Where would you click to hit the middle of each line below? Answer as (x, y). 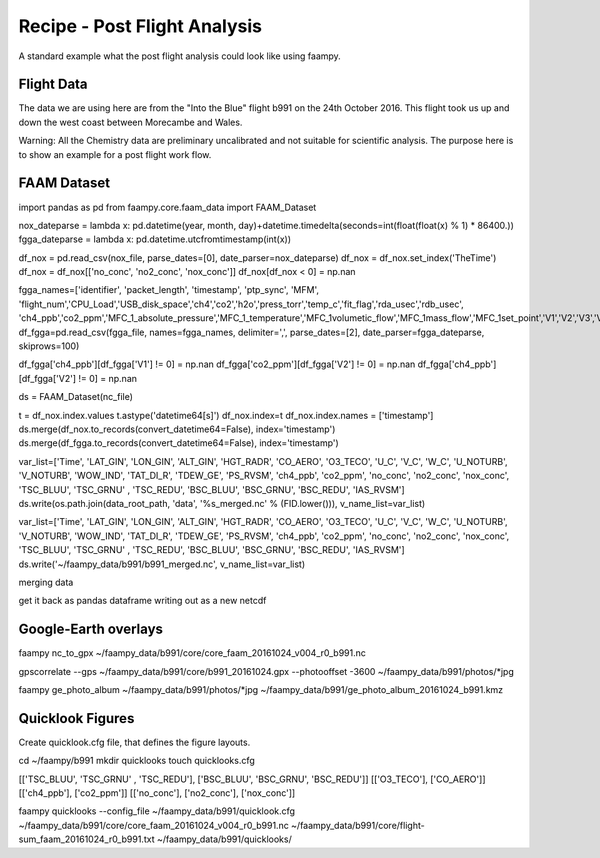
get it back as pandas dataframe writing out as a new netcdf (142, 601)
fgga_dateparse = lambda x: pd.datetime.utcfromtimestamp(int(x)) (155, 239)
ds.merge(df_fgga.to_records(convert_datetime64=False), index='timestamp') (178, 443)
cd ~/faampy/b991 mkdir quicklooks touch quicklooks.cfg (136, 761)
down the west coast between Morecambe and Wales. (130, 122)
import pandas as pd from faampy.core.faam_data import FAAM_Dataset (167, 207)
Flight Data (53, 84)
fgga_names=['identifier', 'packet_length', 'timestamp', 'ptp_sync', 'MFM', (169, 290)
